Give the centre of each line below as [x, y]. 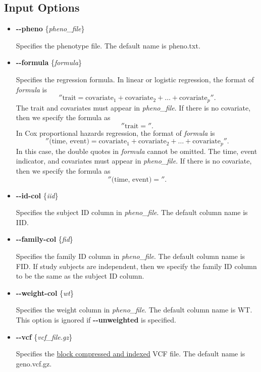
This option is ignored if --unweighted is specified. [96, 319]
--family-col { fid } [44, 239]
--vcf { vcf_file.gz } [44, 336]
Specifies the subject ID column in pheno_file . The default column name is [132, 212]
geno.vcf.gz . [34, 363]
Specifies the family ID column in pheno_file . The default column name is [130, 256]
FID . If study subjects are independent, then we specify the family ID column [136, 266]
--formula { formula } [49, 62]
